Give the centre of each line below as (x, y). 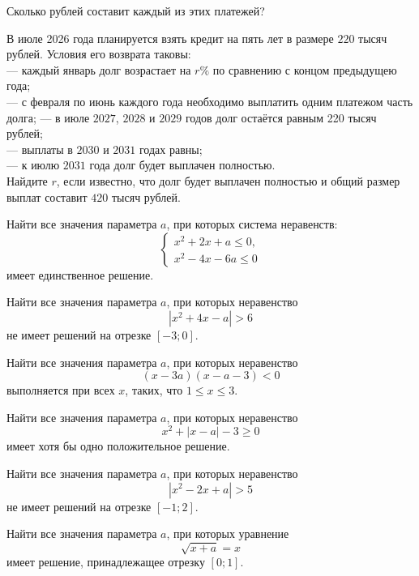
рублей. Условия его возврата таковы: (99, 54)
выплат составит (47, 196)
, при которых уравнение (228, 533)
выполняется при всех (61, 390)
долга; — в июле (48, 117)
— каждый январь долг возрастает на (99, 69)
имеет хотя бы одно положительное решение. (118, 446)
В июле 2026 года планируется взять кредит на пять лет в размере (170, 38)
